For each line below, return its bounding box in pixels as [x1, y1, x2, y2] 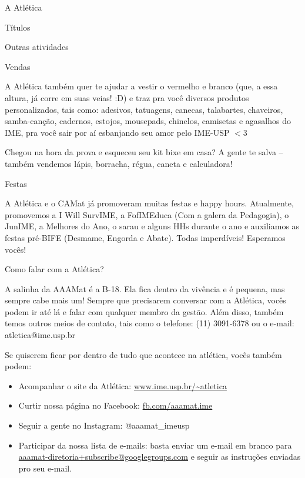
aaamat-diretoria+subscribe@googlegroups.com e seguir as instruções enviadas [18, 450, 301, 463]
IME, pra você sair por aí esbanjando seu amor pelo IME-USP [5, 126, 230, 138]
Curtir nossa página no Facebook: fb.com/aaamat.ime [18, 399, 213, 412]
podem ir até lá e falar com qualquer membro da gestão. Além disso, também [5, 305, 284, 317]
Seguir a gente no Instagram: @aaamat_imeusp [18, 419, 190, 432]
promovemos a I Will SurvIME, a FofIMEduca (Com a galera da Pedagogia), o [5, 208, 289, 220]
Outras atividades [5, 41, 69, 53]
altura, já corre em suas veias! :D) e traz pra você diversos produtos [5, 91, 249, 103]
